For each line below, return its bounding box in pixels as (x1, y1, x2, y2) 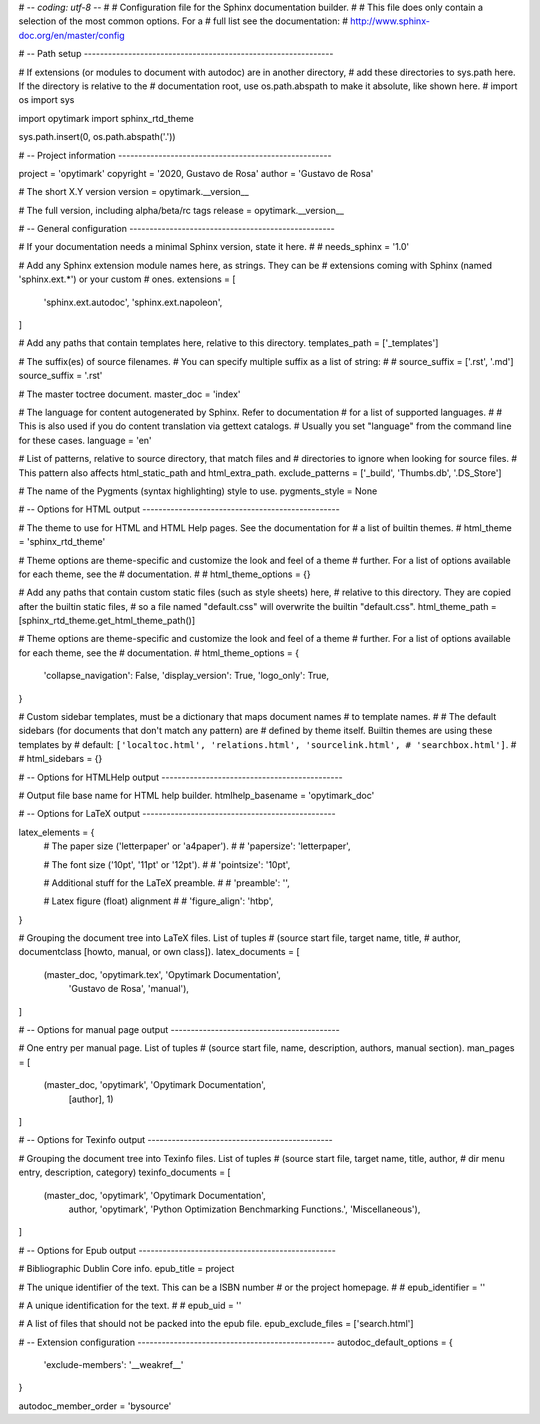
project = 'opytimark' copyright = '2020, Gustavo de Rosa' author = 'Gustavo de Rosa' (18, 167, 374, 179)
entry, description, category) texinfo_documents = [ (18, 1166, 231, 1179)
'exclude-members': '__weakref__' (43, 1359, 184, 1371)
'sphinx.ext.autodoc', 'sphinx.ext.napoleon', (43, 296, 223, 308)
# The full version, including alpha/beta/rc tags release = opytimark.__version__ (18, 204, 345, 216)
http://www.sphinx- (350, 15, 430, 27)
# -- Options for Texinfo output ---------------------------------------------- (18, 1134, 334, 1146)
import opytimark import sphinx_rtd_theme (18, 112, 194, 124)
